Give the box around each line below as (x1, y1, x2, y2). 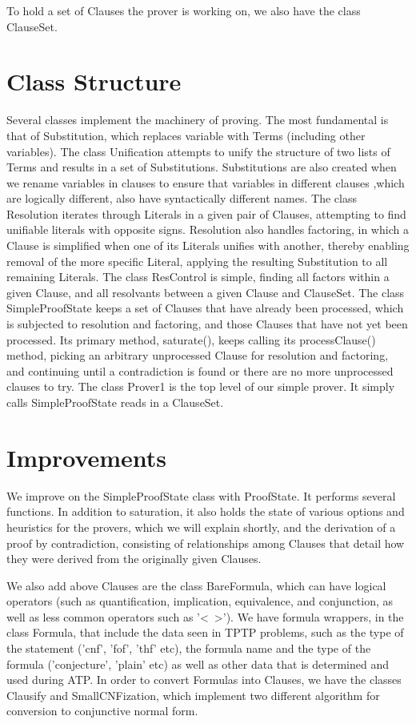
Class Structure (6, 65, 182, 98)
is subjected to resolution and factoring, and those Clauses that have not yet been (6, 316, 408, 332)
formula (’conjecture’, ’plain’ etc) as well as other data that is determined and (6, 655, 389, 672)
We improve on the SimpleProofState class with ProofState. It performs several (6, 487, 396, 504)
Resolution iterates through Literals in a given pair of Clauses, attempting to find (6, 205, 406, 222)
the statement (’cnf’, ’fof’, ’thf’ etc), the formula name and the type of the (6, 640, 371, 657)
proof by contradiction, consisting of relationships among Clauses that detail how (6, 534, 405, 551)
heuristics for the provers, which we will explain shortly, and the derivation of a (6, 518, 396, 535)
